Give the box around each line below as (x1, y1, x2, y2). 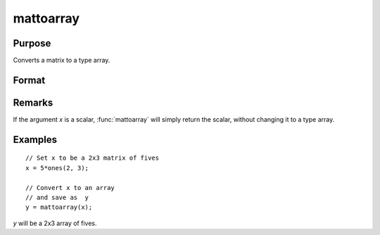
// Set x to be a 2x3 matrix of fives (25, 154, 160, 162)
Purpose (13, 37, 51, 49)
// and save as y (25, 193, 89, 201)
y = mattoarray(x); (25, 203, 93, 211)
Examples (13, 134, 58, 146)
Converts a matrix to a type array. (13, 56, 110, 65)
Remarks (13, 96, 53, 108)
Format (13, 74, 46, 86)
